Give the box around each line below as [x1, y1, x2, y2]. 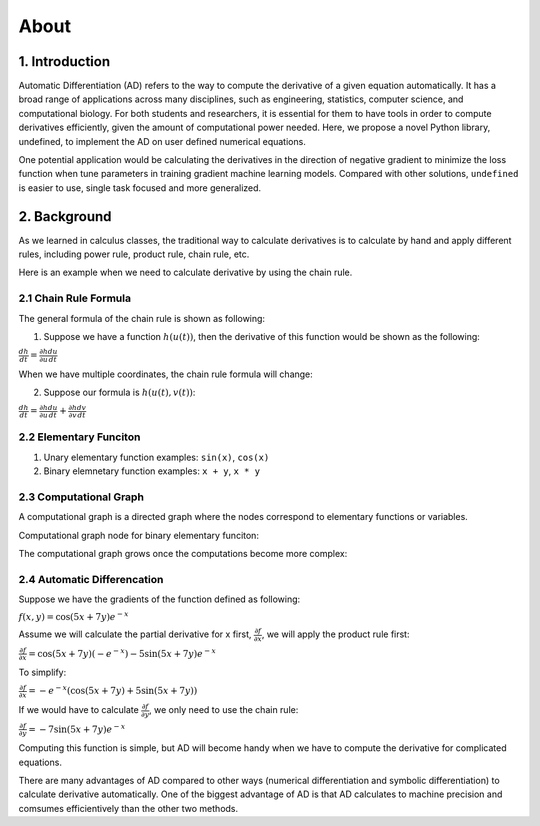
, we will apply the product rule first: [261, 628, 410, 640]
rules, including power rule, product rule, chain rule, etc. [18, 248, 250, 260]
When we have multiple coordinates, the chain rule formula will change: [18, 368, 314, 380]
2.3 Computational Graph [18, 490, 145, 504]
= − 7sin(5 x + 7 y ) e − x [28, 721, 126, 735]
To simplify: [18, 666, 67, 679]
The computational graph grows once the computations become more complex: [18, 548, 348, 560]
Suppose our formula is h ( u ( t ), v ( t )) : [43, 386, 196, 399]
